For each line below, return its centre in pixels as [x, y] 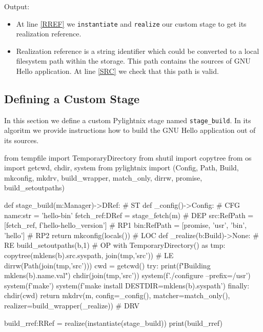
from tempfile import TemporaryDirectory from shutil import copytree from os [128, 157]
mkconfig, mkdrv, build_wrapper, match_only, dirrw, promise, [103, 177]
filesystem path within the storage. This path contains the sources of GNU [133, 61]
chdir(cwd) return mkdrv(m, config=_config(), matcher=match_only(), [117, 295]
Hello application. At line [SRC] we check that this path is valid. [117, 71]
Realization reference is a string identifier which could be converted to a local [138, 51]
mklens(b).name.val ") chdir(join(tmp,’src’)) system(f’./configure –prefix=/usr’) [127, 275]
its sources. [22, 140]
